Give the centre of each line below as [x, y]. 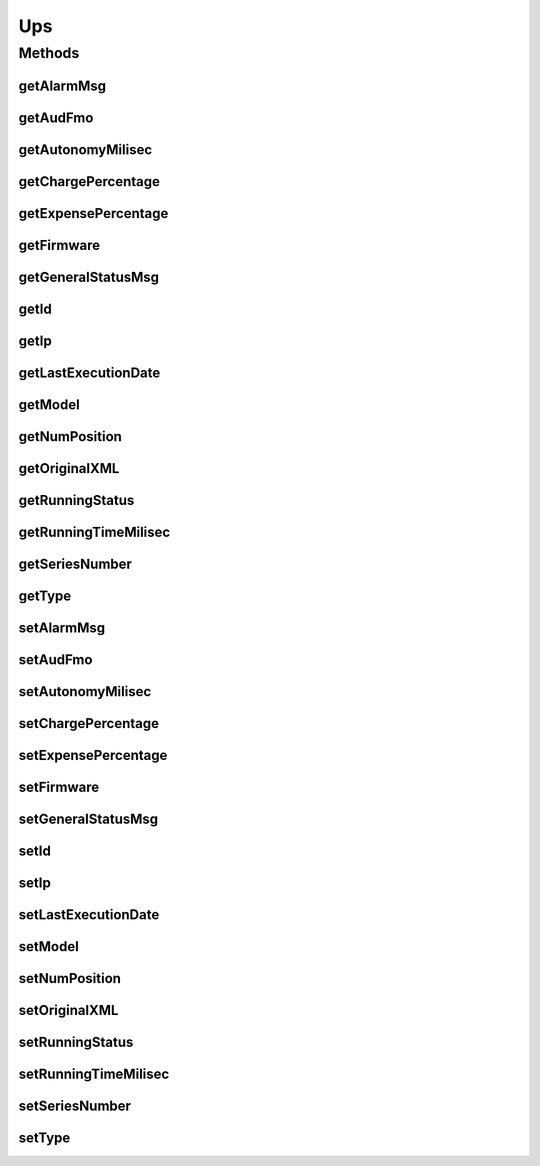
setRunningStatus [76, 1042]
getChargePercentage [89, 181]
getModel [49, 404]
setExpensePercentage [93, 755]
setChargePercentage [89, 723]
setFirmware [59, 786]
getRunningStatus [76, 500]
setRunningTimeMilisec [94, 1074]
